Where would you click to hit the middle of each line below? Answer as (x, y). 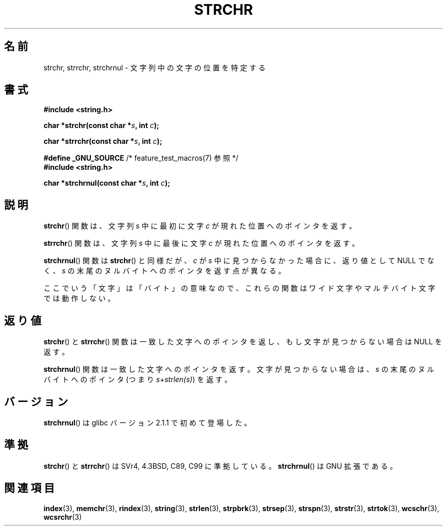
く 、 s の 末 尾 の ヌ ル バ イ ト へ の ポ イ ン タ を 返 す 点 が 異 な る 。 (165, 271)
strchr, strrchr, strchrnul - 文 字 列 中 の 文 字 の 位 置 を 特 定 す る (155, 67)
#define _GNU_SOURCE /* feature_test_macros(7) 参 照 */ (141, 158)
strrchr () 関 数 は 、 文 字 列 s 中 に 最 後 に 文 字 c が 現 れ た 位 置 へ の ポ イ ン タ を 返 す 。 (201, 243)
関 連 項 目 (29, 488)
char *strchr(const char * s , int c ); (101, 125)
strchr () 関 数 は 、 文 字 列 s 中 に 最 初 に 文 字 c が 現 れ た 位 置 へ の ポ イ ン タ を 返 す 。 (200, 226)
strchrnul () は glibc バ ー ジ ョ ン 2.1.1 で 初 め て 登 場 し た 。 (147, 422)
